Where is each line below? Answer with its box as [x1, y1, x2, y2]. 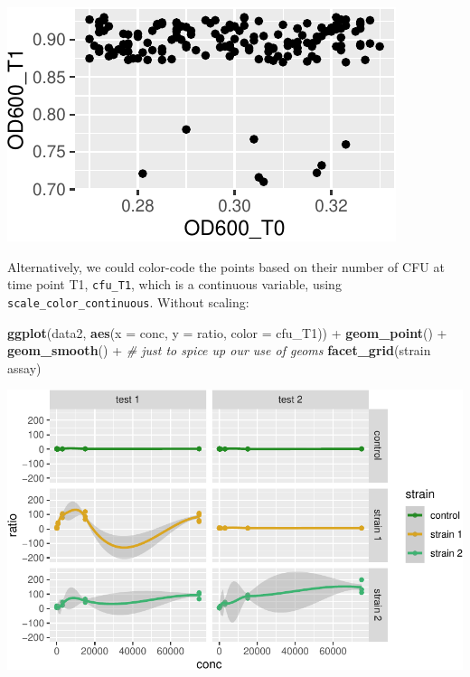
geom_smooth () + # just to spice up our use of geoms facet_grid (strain [7, 341, 431, 360]
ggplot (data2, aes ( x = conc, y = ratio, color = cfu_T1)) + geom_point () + [7, 323, 447, 342]
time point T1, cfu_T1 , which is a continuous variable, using [7, 275, 342, 294]
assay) [7, 358, 42, 377]
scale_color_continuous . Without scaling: [7, 292, 249, 311]
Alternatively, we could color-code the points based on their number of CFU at [7, 257, 445, 276]
